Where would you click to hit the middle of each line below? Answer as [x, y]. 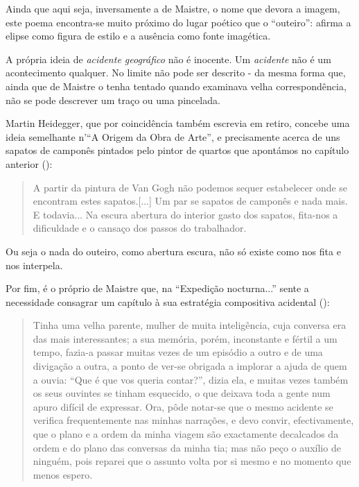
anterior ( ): [29, 163]
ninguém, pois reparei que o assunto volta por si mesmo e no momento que [192, 461]
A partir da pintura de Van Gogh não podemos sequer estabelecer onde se [190, 187]
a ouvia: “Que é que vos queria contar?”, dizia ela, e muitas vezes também [191, 379]
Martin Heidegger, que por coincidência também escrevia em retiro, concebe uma [178, 123]
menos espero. [63, 474]
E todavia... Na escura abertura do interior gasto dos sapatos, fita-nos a [185, 214]
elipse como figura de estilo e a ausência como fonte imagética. [138, 36]
